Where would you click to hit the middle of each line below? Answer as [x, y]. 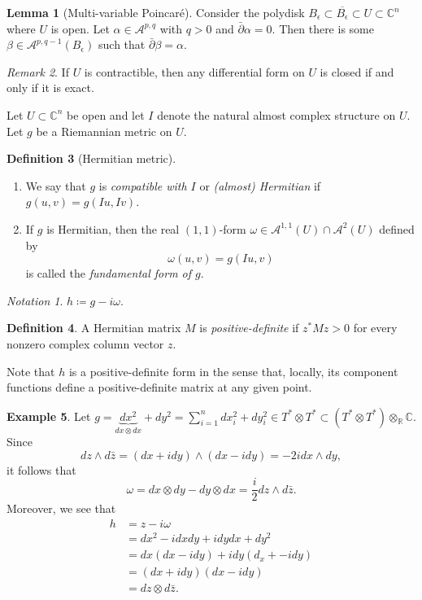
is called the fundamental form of [109, 273]
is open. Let [80, 28]
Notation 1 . [35, 300]
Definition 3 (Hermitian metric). [91, 158]
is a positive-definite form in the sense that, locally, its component [233, 371]
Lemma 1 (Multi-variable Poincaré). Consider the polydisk [156, 12]
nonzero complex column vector [85, 343]
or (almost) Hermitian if [260, 185]
